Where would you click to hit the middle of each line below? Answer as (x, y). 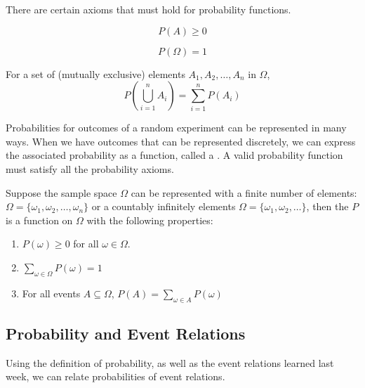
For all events (51, 293)
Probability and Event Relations (126, 333)
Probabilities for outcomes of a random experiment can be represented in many (176, 128)
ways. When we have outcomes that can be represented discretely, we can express (181, 141)
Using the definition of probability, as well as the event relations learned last (170, 362)
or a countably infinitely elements (164, 206)
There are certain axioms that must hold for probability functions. (148, 9)
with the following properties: (150, 220)
